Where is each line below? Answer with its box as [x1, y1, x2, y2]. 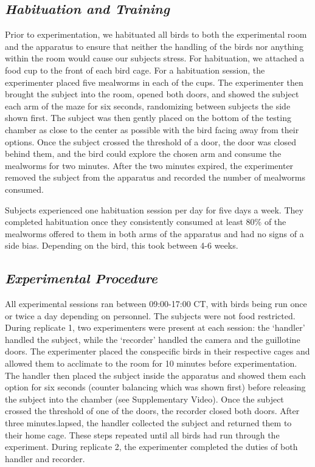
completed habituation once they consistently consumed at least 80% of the [5, 215, 286, 228]
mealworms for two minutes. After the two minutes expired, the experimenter [5, 159, 294, 171]
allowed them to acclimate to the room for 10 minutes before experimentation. [5, 357, 297, 370]
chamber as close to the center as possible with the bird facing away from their [5, 123, 299, 136]
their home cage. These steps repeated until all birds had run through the [5, 428, 280, 441]
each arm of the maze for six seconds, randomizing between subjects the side [5, 99, 291, 112]
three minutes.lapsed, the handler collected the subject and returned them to [5, 417, 292, 429]
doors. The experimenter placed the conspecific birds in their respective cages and [5, 345, 310, 358]
